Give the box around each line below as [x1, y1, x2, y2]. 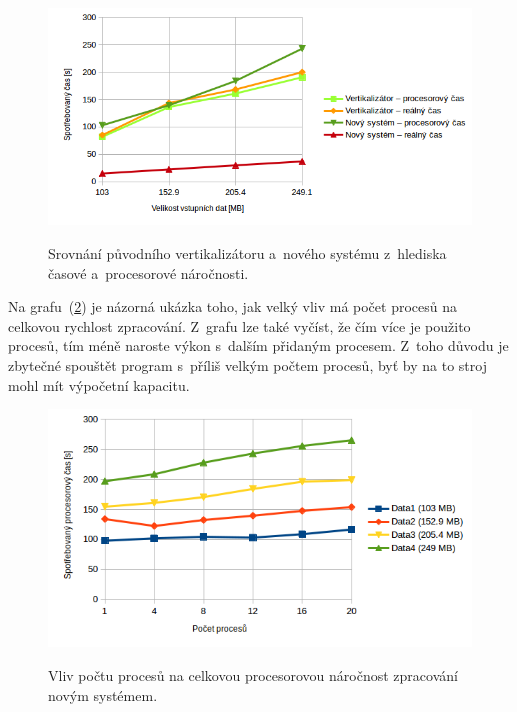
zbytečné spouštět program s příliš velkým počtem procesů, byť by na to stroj [8, 354, 487, 375]
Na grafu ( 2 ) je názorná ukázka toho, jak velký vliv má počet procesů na [8, 296, 458, 317]
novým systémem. [48, 684, 158, 705]
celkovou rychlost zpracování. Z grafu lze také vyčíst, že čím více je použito [8, 315, 471, 336]
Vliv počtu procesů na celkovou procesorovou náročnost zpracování [48, 665, 458, 686]
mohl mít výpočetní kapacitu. [8, 374, 190, 395]
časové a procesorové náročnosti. [48, 262, 249, 283]
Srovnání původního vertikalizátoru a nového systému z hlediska [48, 243, 447, 264]
